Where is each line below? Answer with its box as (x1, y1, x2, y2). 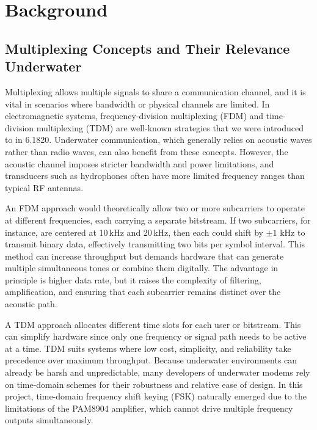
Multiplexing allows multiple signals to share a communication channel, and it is (5, 85, 306, 98)
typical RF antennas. (5, 181, 84, 194)
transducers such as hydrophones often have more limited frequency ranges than (5, 169, 305, 182)
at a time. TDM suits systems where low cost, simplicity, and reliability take (5, 341, 291, 354)
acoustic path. (5, 297, 57, 310)
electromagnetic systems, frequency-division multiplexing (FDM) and (5, 109, 264, 122)
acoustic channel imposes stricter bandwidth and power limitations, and (5, 157, 274, 170)
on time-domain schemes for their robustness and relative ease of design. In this (5, 377, 303, 390)
